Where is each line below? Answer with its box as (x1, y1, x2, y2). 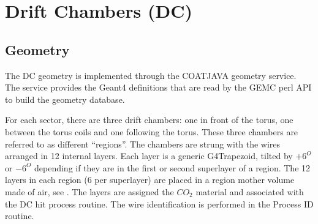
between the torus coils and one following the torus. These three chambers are (5, 125, 298, 138)
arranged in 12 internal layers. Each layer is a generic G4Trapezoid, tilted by (5, 149, 293, 162)
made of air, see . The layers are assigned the (5, 185, 174, 198)
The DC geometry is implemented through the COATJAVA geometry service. (5, 69, 297, 81)
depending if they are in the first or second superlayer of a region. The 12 (34, 161, 311, 174)
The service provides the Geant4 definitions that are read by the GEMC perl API (5, 81, 312, 94)
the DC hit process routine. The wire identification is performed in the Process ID (5, 197, 314, 210)
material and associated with (195, 185, 304, 198)
